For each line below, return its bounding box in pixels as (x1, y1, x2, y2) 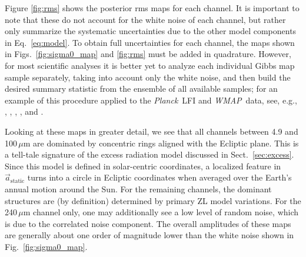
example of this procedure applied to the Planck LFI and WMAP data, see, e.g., (5, 94, 297, 106)
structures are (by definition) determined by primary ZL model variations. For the (5, 194, 301, 206)
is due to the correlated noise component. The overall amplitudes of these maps (5, 217, 291, 229)
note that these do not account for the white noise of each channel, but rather (5, 13, 286, 25)
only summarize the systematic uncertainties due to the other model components (5, 25, 297, 37)
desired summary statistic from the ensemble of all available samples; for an (5, 82, 278, 95)
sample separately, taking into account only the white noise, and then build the (5, 71, 291, 83)
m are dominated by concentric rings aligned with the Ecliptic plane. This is (23, 136, 299, 149)
